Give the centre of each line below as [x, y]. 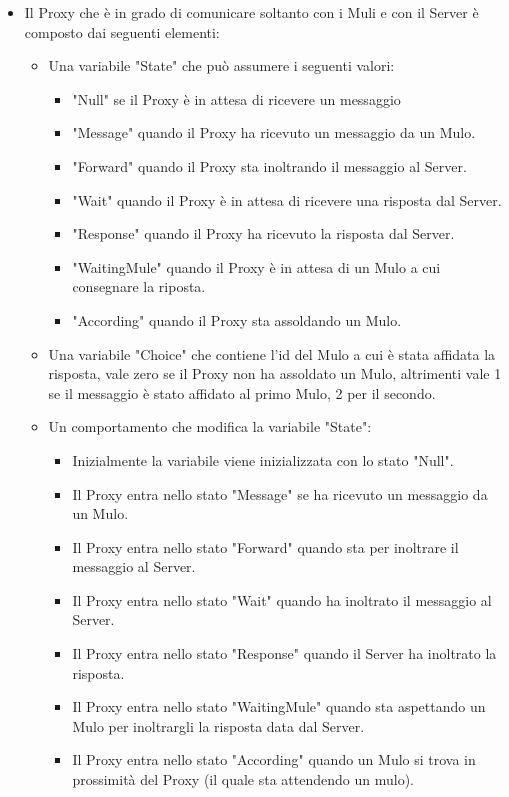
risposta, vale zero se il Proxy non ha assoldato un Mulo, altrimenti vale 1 [275, 373]
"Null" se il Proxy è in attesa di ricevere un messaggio [236, 98]
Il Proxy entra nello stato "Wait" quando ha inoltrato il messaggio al [282, 599]
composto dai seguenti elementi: [122, 31]
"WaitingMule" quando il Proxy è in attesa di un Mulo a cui [256, 266]
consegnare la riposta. [139, 286]
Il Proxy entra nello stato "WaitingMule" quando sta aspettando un [279, 706]
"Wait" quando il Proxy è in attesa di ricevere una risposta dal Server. [287, 199]
